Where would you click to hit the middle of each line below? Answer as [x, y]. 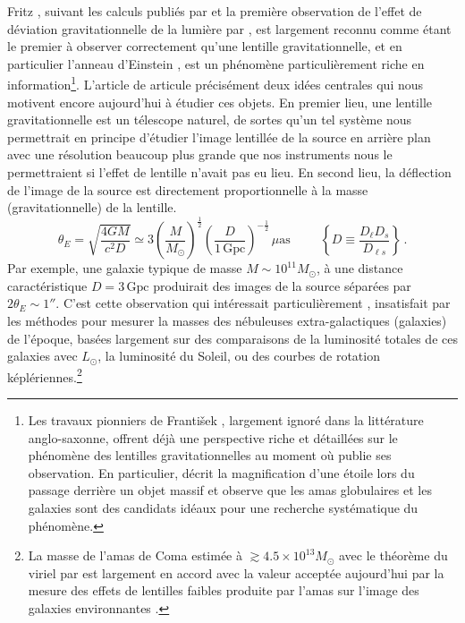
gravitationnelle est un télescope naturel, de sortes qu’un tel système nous [210, 119]
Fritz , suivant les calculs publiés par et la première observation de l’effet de [215, 11]
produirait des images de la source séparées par [282, 285]
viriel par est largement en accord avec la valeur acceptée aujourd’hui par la [236, 572]
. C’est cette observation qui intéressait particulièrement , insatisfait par [253, 303]
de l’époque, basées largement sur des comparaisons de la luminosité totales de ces [232, 338]
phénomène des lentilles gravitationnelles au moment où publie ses [210, 455]
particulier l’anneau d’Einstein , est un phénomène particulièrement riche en [216, 63]
